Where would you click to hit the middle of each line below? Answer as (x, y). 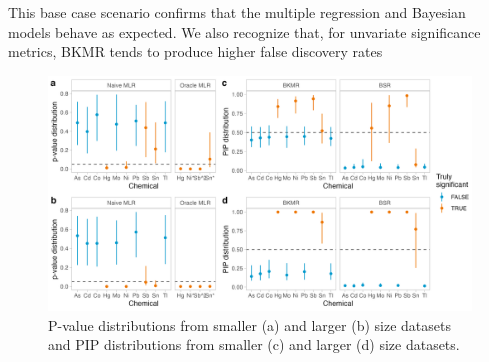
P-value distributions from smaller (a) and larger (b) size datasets (249, 324)
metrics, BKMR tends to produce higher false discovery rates (195, 51)
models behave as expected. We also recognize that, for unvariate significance (244, 31)
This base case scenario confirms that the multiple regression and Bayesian (237, 12)
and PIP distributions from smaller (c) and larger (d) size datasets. (254, 344)
